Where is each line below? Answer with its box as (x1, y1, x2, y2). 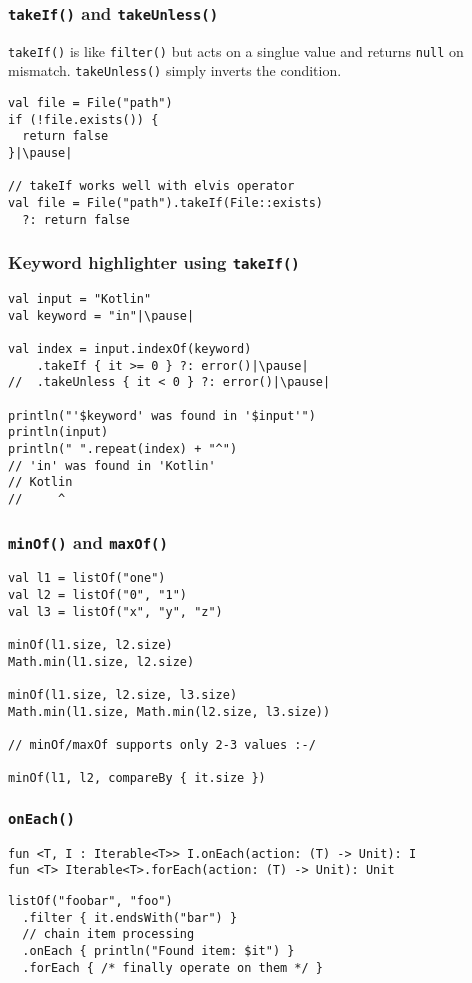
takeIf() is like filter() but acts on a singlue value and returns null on (8, 40, 464, 61)
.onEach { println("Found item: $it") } (22, 944, 295, 959)
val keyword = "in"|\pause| (8, 308, 195, 323)
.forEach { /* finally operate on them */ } (22, 960, 323, 975)
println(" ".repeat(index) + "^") (8, 442, 238, 457)
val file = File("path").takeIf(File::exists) (8, 196, 323, 211)
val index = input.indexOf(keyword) (8, 342, 252, 357)
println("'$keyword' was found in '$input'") (8, 408, 316, 423)
